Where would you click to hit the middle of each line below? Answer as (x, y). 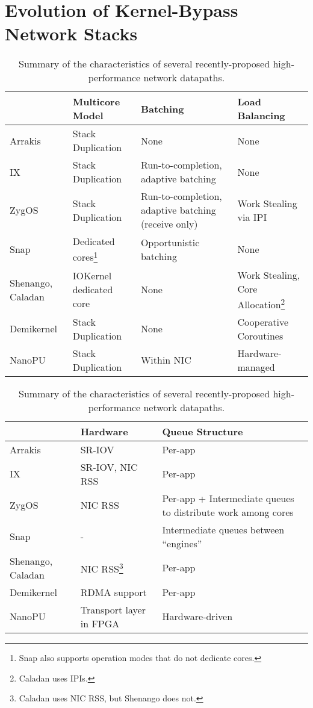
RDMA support (113, 592)
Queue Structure (203, 431)
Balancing (261, 116)
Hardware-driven (197, 616)
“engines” (182, 543)
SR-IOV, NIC (109, 467)
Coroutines (260, 335)
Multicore (96, 102)
